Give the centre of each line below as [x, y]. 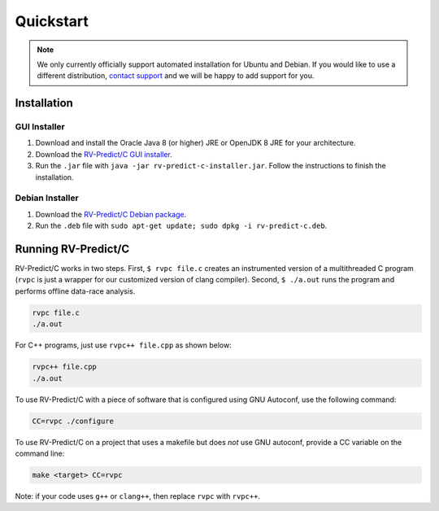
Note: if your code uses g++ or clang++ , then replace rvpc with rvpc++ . [137, 496]
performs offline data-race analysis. [75, 291]
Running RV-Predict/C [72, 249]
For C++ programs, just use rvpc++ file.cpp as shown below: [123, 345]
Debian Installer [47, 198]
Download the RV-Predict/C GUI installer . [104, 154]
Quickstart [52, 21]
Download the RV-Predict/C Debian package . [111, 214]
